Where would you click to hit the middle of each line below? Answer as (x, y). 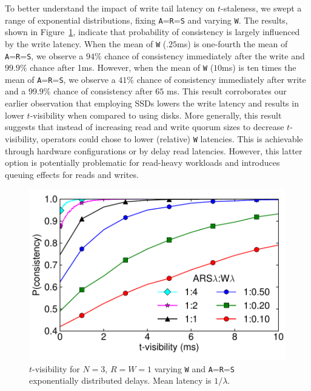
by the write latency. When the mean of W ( (86, 43)
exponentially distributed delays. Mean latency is (120, 380)
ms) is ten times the (259, 67)
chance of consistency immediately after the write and (205, 55)
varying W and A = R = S (194, 368)
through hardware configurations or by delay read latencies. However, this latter (154, 150)
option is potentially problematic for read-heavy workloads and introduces (142, 163)
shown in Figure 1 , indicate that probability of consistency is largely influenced (152, 32)
